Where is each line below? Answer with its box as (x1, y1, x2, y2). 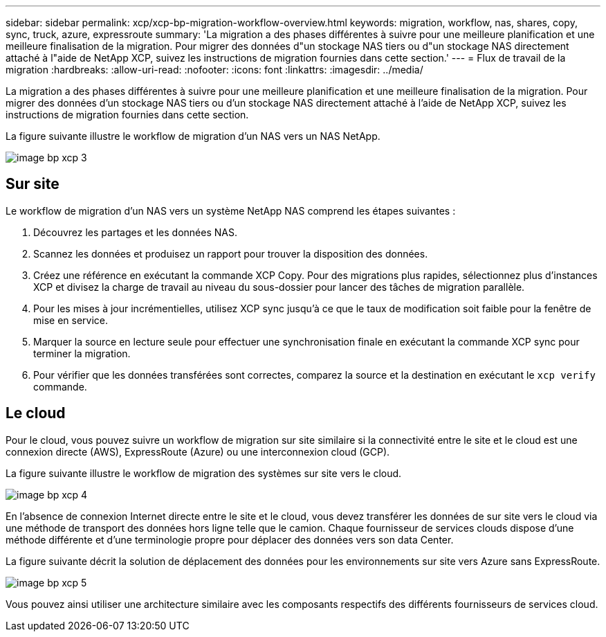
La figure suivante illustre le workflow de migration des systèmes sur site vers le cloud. (6, 467, 402, 479)
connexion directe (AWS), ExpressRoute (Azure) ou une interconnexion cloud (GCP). (6, 445, 390, 458)
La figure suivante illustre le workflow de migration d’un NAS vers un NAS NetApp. (6, 130, 380, 142)
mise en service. (33, 314, 109, 326)
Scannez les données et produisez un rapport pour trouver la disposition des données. (33, 247, 428, 260)
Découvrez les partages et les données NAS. (33, 226, 237, 238)
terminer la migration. (33, 347, 131, 359)
